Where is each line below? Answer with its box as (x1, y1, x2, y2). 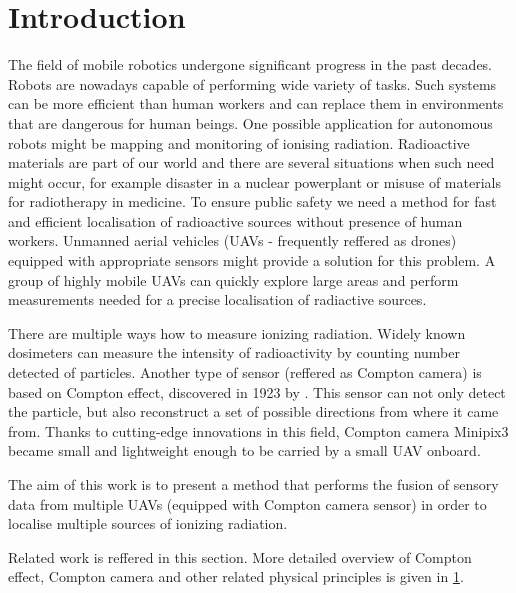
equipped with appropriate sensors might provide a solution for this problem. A (8, 250, 496, 271)
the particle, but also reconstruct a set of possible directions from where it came (8, 401, 499, 422)
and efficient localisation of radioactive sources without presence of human (8, 210, 463, 231)
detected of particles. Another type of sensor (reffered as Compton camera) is (8, 362, 482, 383)
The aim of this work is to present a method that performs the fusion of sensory (8, 474, 499, 494)
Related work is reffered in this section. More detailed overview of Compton (8, 546, 472, 567)
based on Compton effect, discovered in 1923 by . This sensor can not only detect (8, 381, 506, 402)
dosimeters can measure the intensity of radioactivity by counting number (8, 342, 460, 363)
